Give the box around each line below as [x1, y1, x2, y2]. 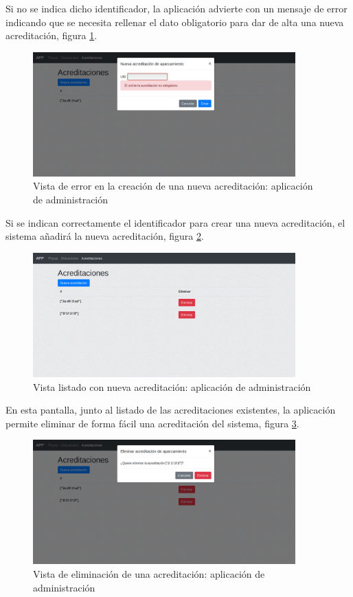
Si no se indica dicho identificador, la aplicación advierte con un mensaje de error [5, 1, 348, 15]
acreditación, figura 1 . [5, 28, 98, 43]
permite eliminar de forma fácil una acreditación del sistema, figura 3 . [5, 416, 299, 430]
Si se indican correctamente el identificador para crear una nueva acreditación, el [5, 215, 345, 229]
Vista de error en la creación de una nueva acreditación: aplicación [33, 179, 313, 193]
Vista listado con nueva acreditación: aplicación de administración [33, 379, 311, 394]
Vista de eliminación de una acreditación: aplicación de [33, 567, 265, 581]
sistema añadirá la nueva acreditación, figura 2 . [5, 229, 204, 243]
